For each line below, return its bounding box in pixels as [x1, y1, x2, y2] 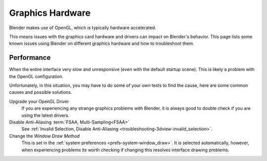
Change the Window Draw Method [9, 133, 80, 139]
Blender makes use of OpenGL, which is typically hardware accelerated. [9, 25, 156, 31]
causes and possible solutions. [9, 89, 72, 95]
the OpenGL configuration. [9, 73, 64, 79]
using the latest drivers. [21, 112, 70, 118]
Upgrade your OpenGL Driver [9, 98, 69, 104]
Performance [9, 53, 51, 62]
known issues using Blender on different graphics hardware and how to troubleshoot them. [9, 40, 195, 46]
